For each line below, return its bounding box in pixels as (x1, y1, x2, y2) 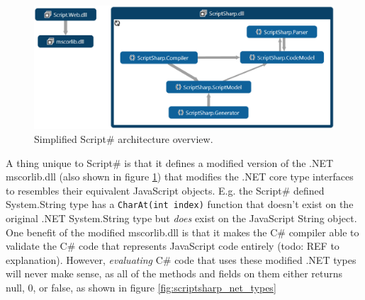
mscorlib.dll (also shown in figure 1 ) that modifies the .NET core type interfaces (6, 169, 354, 184)
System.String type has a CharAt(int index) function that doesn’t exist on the (6, 197, 354, 212)
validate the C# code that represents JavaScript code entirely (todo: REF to (6, 238, 339, 253)
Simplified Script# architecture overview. (34, 131, 213, 146)
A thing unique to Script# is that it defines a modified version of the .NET (6, 155, 334, 170)
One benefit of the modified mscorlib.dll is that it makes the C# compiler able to (6, 224, 359, 239)
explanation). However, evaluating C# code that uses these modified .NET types (6, 252, 356, 267)
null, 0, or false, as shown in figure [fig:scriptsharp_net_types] (6, 279, 276, 294)
